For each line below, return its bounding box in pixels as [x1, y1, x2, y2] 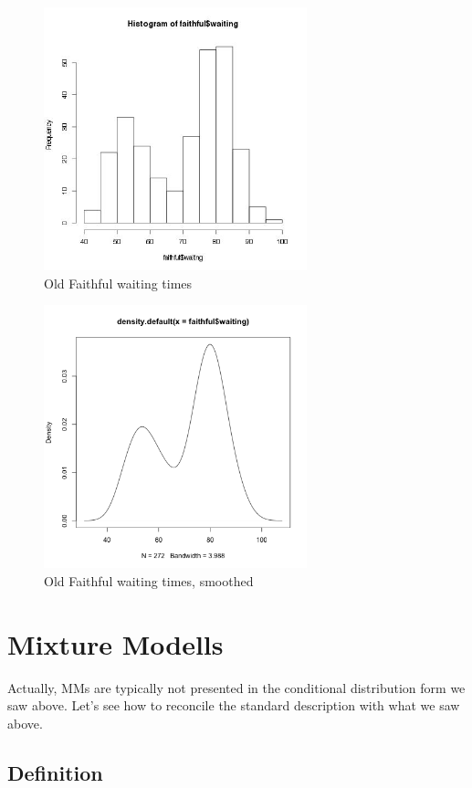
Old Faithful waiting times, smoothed [44, 571, 254, 590]
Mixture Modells [7, 625, 224, 662]
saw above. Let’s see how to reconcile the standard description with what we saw [7, 696, 460, 715]
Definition [7, 758, 103, 786]
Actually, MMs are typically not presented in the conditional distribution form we [7, 678, 466, 697]
